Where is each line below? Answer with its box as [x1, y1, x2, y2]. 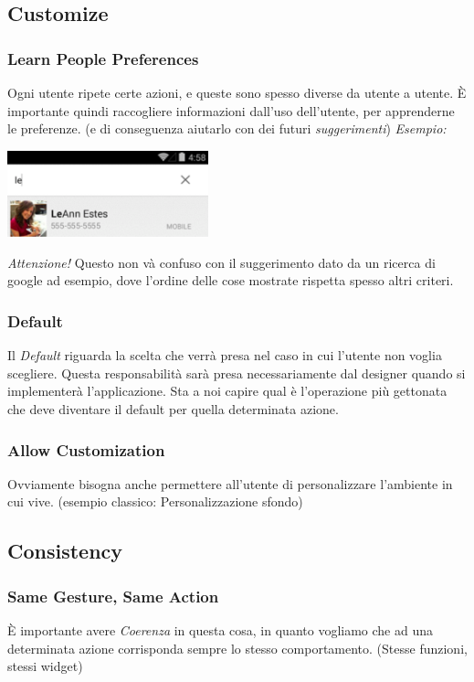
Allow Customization [7, 438, 165, 461]
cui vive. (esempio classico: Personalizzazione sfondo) [7, 492, 303, 511]
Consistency [7, 537, 123, 565]
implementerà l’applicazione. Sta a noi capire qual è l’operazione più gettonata [7, 381, 448, 400]
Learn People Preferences [7, 47, 199, 69]
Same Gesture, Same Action [7, 584, 219, 607]
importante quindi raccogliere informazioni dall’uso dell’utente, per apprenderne [7, 101, 455, 120]
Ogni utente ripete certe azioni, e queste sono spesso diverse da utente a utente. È [7, 83, 467, 101]
